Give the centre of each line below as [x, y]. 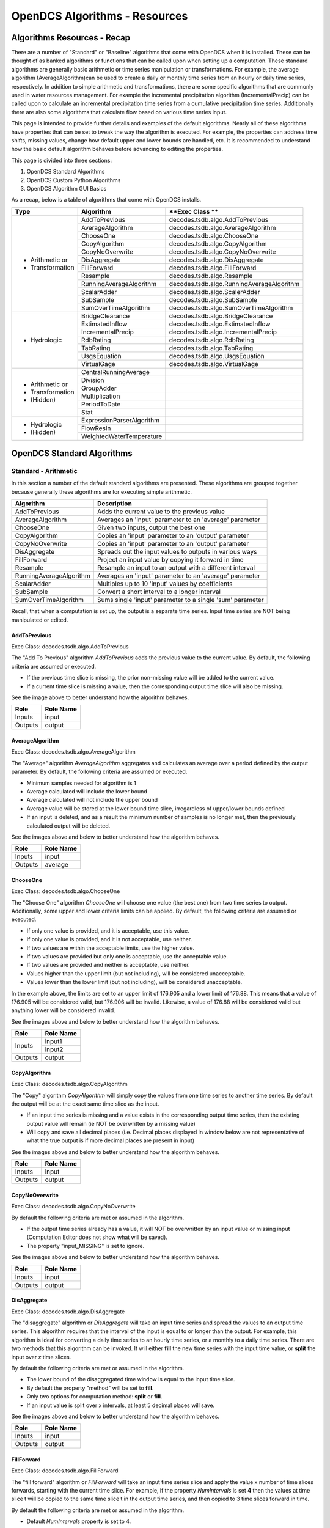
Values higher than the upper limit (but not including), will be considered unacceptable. [136, 973]
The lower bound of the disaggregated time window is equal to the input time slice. [131, 1379]
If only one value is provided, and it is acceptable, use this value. [108, 931]
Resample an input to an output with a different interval [176, 568]
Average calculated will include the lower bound [87, 791]
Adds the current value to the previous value [161, 512]
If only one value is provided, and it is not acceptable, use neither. [109, 939]
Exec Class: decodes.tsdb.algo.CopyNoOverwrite [73, 1207]
